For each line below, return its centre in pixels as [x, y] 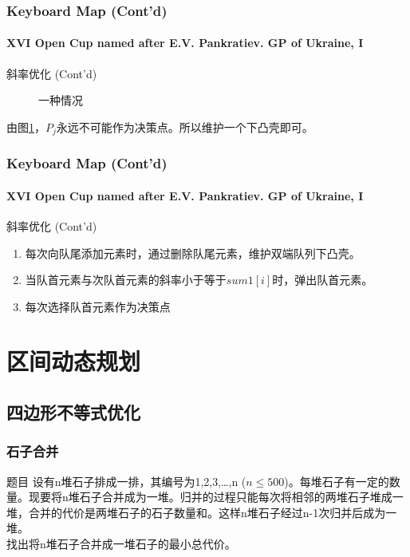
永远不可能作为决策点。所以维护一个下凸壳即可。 [185, 126]
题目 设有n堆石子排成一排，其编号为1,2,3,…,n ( [126, 481]
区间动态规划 [74, 361]
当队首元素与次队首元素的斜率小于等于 [126, 280]
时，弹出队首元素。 [323, 280]
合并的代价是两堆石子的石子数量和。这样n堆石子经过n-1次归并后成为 [207, 512]
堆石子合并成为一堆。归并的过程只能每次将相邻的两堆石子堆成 [230, 497]
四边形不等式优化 [73, 412]
